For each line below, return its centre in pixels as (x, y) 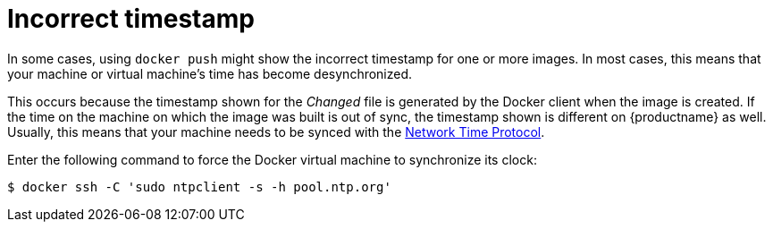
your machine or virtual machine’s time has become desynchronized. (210, 73)
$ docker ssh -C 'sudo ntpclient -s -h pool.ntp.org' (199, 187)
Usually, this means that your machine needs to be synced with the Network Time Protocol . (276, 131)
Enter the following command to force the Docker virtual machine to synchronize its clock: (272, 159)
